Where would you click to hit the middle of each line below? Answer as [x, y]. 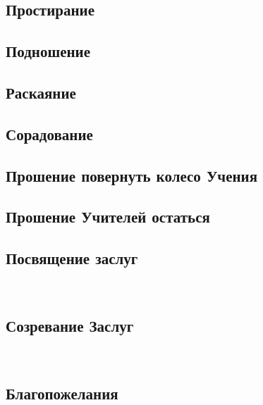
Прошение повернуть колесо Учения [132, 175]
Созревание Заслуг [70, 325]
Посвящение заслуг [72, 258]
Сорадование [49, 133]
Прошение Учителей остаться [108, 217]
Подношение [48, 51]
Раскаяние [41, 92]
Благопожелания [62, 393]
